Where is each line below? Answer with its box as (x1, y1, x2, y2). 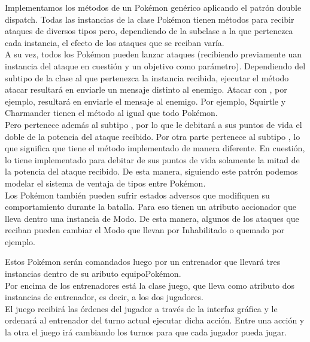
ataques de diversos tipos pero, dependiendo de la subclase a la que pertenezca (5, 25, 293, 37)
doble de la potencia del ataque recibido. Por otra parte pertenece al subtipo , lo (5, 130, 300, 142)
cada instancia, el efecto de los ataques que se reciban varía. (5, 36, 224, 48)
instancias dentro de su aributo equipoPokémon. (5, 267, 181, 280)
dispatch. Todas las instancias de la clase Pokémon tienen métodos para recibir (5, 13, 294, 25)
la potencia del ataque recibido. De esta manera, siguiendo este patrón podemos (5, 165, 298, 178)
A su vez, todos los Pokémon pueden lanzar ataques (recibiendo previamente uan (5, 48, 302, 60)
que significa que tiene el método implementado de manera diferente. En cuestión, (5, 142, 305, 154)
